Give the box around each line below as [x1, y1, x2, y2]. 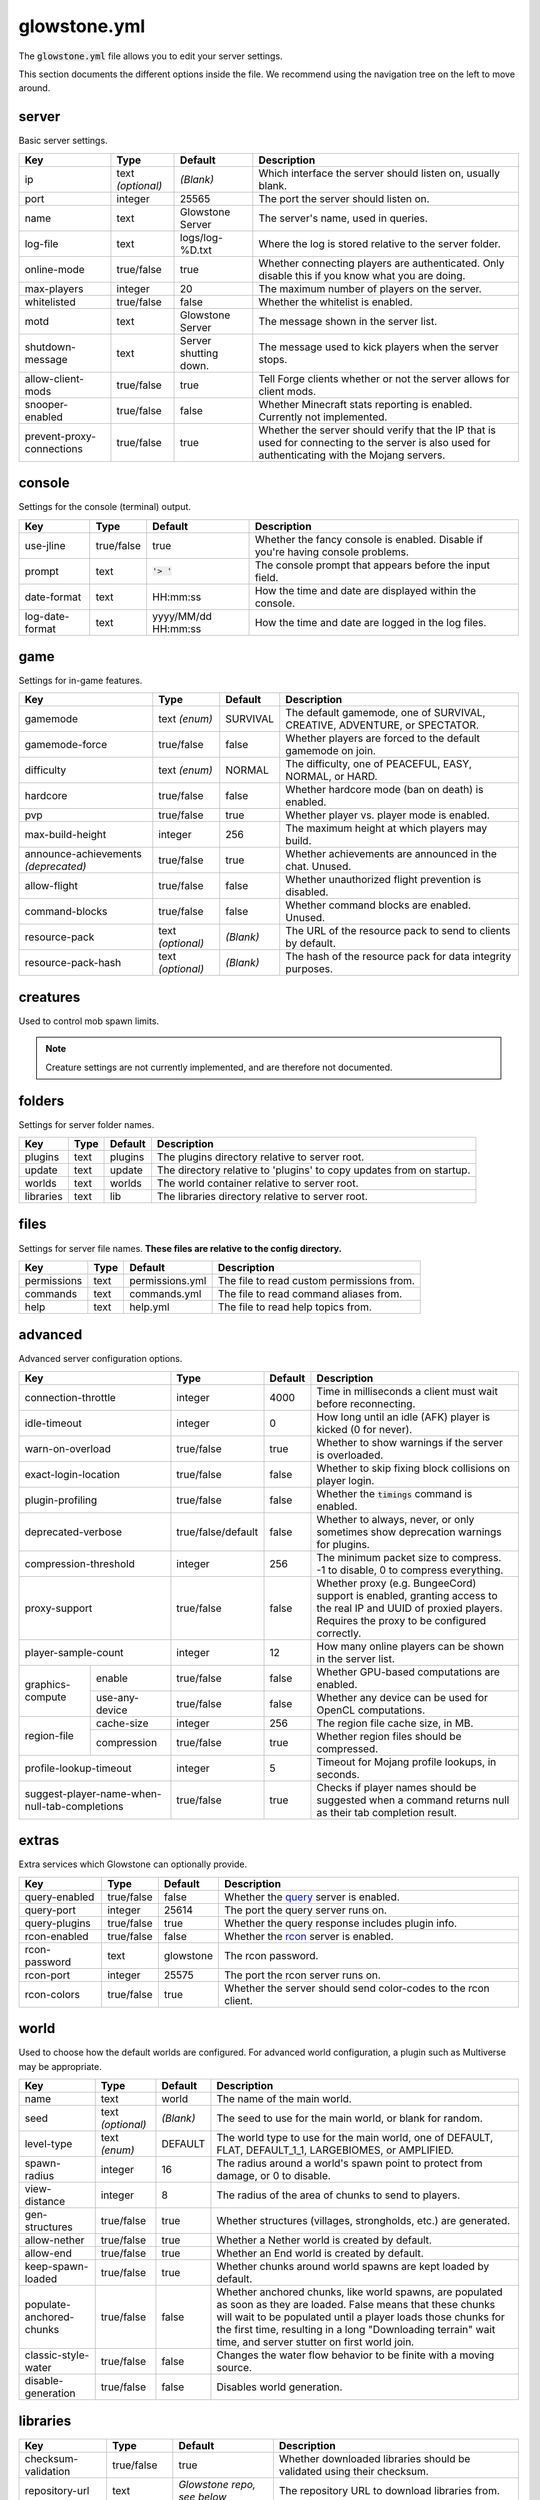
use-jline [24, 538, 66, 552]
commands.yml [129, 1286, 202, 1300]
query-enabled [24, 1890, 95, 1904]
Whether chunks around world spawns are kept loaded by [216, 2260, 490, 2274]
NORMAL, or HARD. [285, 770, 378, 784]
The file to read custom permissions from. [217, 1273, 415, 1287]
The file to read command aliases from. [217, 1286, 403, 1300]
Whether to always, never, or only [316, 1512, 475, 1526]
